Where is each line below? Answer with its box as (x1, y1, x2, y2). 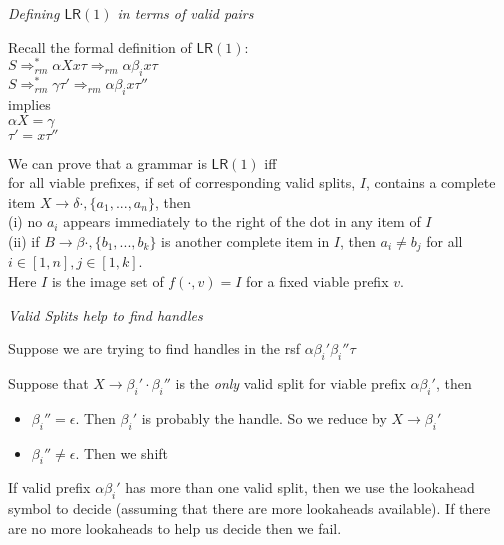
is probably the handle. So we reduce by (141, 407, 387, 428)
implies (8, 93, 51, 114)
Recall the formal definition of (8, 36, 192, 57)
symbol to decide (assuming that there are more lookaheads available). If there (8, 498, 491, 519)
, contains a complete (365, 172, 496, 193)
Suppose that (8, 372, 89, 393)
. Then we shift (75, 442, 169, 463)
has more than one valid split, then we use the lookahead (125, 477, 475, 498)
